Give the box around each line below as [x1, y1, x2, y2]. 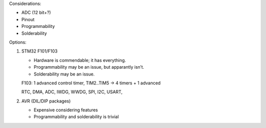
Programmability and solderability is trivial [33, 114, 119, 120]
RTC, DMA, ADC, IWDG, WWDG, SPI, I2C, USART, [21, 89, 123, 95]
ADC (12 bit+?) [21, 10, 51, 16]
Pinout [21, 16, 34, 22]
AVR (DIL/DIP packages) [21, 98, 71, 104]
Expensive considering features [33, 107, 98, 113]
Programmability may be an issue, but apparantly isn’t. [33, 64, 144, 70]
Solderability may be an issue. [33, 71, 95, 77]
